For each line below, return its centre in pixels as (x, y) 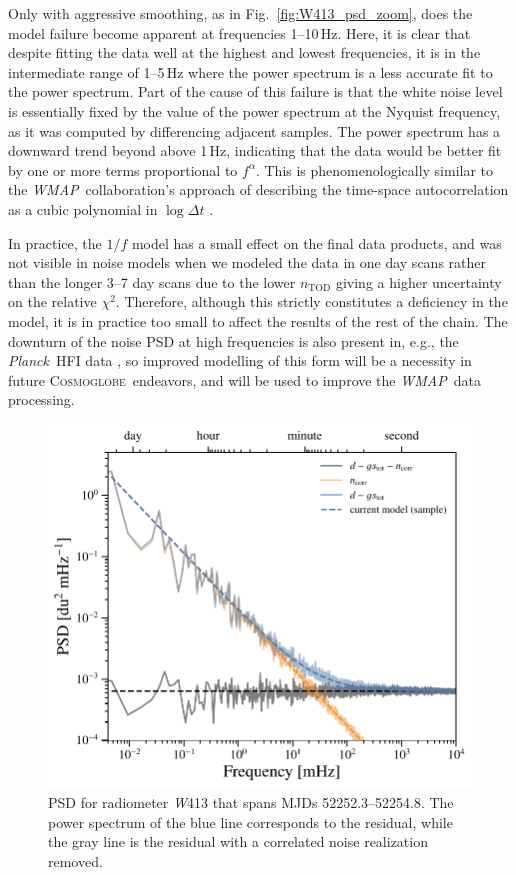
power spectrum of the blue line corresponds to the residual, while (250, 821)
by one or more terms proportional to (123, 169)
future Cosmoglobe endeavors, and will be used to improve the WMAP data (244, 379)
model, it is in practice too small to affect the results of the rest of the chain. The (258, 320)
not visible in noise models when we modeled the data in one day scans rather (247, 262)
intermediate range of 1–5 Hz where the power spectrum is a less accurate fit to (250, 71)
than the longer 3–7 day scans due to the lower (152, 281)
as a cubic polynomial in (83, 208)
